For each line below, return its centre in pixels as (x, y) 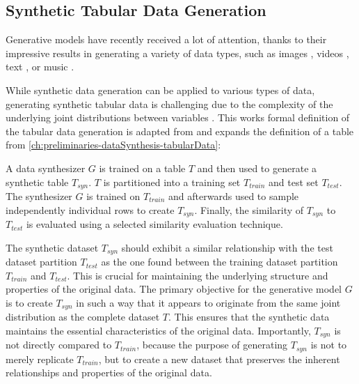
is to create (29, 302)
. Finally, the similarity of (249, 209)
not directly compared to (59, 345)
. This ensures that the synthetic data (249, 317)
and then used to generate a (257, 168)
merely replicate (40, 359)
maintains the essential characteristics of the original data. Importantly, (158, 330)
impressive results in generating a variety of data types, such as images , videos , (177, 53)
